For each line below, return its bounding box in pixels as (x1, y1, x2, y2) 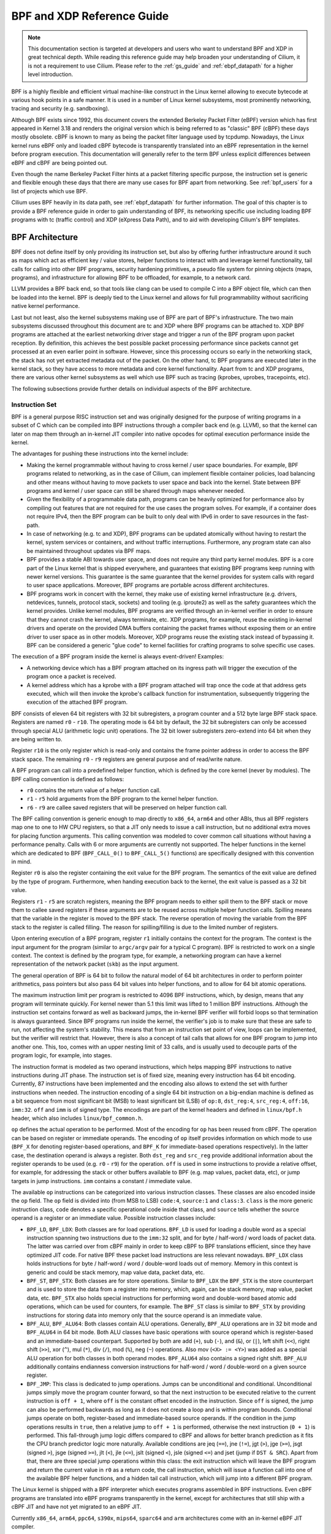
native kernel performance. (11, 303, 80, 310)
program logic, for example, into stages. (11, 1052, 113, 1059)
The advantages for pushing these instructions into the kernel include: (11, 450, 189, 457)
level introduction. (28, 71, 74, 78)
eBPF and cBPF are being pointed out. (11, 159, 108, 166)
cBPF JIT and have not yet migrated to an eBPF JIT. (11, 1503, 142, 1511)
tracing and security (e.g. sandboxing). (11, 105, 110, 112)
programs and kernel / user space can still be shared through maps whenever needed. (26, 487, 245, 494)
